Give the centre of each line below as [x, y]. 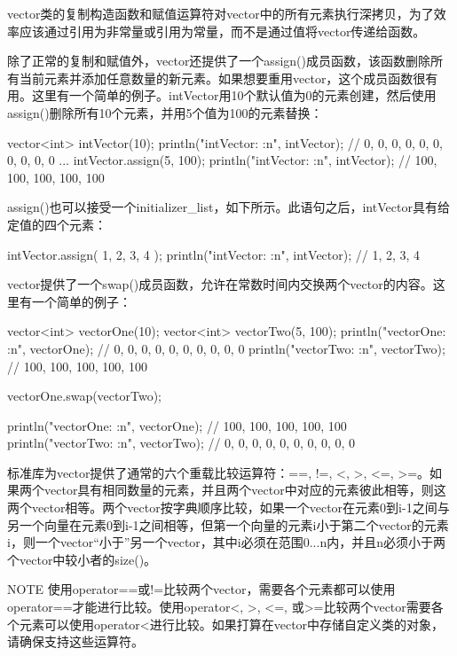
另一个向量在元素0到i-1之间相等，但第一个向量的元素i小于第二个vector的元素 [228, 524]
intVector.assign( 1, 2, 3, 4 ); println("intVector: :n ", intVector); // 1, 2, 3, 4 [214, 254]
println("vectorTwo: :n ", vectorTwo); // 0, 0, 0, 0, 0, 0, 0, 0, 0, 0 [181, 443]
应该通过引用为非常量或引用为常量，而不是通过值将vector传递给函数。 [222, 31]
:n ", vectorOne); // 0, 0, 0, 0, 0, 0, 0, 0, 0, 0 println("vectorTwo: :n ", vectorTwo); [226, 348]
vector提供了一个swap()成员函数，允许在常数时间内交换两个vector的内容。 [220, 284]
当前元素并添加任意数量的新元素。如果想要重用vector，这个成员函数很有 [228, 78]
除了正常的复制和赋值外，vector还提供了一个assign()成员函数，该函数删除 [219, 61]
